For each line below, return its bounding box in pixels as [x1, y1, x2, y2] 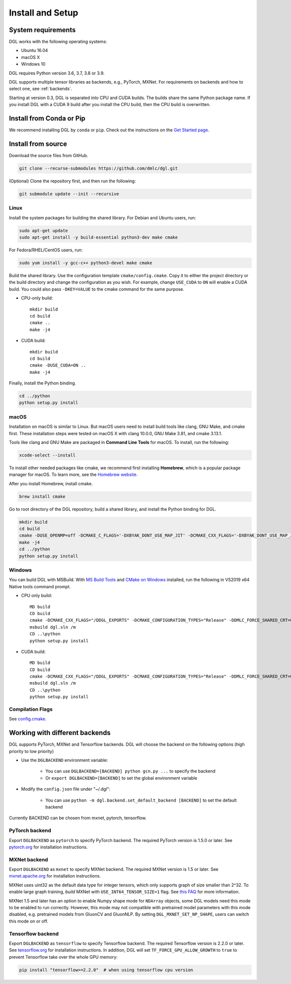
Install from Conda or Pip [9, 114, 86, 123]
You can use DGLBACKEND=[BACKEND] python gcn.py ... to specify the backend [45, 768, 216, 774]
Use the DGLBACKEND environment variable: [21, 757, 108, 763]
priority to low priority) [9, 748, 54, 754]
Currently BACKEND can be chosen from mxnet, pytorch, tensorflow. [9, 815, 147, 821]
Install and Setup [9, 7, 79, 18]
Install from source [9, 140, 67, 148]
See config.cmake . [9, 716, 47, 722]
